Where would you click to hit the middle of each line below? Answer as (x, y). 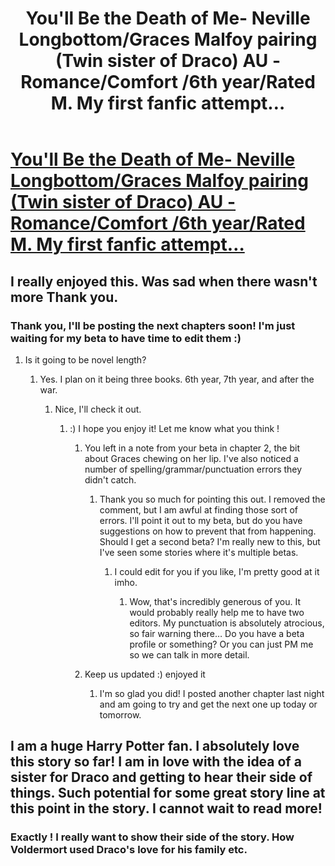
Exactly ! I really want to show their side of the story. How (152, 837)
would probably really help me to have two (217, 612)
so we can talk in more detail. (189, 654)
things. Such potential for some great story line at (168, 793)
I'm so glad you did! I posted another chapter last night (212, 693)
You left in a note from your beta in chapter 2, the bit (192, 448)
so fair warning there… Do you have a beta (217, 633)
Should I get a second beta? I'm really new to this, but (210, 541)
